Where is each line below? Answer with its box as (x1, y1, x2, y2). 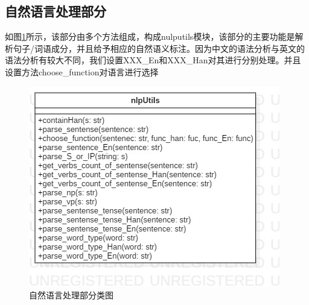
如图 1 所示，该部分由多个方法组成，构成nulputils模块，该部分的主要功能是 (5, 30, 295, 43)
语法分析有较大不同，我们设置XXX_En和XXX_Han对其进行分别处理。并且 (5, 54, 301, 66)
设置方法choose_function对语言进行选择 (5, 65, 159, 78)
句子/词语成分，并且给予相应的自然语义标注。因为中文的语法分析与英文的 (13, 42, 305, 54)
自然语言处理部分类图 (29, 289, 113, 301)
